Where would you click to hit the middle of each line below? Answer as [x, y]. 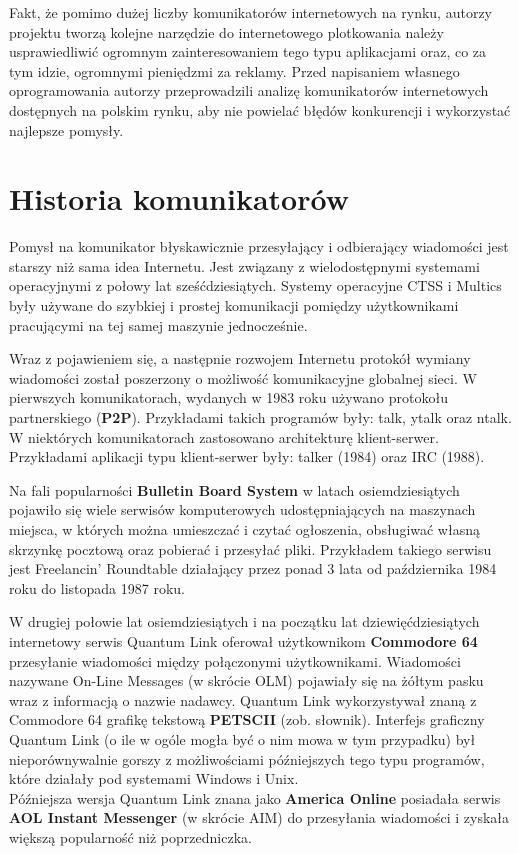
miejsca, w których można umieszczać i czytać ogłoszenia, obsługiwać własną [244, 529]
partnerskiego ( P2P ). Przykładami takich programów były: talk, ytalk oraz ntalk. [260, 417]
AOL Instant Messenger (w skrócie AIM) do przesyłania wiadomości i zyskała [259, 817]
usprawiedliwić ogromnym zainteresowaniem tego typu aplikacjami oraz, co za [248, 51]
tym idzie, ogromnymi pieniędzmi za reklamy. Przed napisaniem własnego [234, 70]
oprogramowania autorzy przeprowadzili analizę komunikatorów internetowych [249, 90]
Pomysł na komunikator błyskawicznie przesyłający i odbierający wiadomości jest [259, 246]
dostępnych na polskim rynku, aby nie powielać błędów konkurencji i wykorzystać [260, 109]
